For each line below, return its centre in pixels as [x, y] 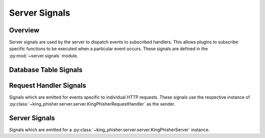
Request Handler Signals [48, 85]
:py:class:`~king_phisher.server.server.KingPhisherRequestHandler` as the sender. [92, 104]
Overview [24, 30]
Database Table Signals [46, 69]
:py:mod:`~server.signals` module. [44, 55]
